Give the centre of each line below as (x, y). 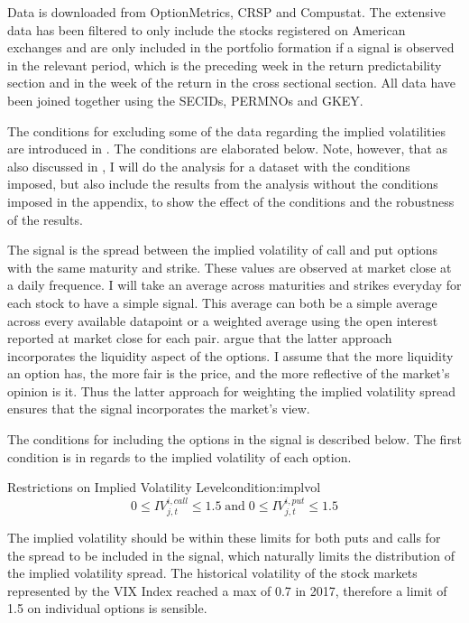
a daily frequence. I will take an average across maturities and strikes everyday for (234, 285)
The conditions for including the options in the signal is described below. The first (234, 439)
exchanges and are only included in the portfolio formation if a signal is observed (231, 47)
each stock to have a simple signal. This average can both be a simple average (222, 302)
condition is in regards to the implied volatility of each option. (179, 456)
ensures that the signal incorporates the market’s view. (159, 409)
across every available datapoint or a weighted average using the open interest (223, 320)
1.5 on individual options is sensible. (107, 608)
